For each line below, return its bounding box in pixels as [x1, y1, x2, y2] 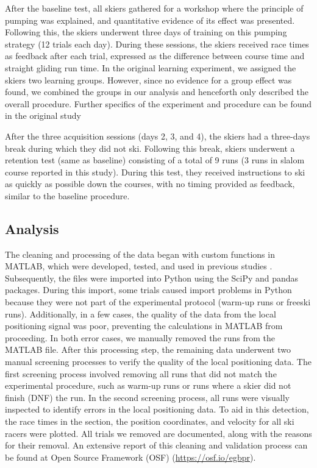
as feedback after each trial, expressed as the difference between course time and [5, 49, 305, 62]
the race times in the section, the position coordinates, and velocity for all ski [5, 415, 294, 428]
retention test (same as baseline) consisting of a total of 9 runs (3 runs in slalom [5, 154, 305, 166]
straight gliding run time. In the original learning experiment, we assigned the [5, 61, 296, 74]
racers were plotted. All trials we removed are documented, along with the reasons [5, 427, 312, 439]
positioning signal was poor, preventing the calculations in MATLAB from [5, 319, 283, 332]
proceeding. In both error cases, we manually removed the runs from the [5, 331, 276, 344]
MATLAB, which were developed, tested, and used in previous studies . [5, 260, 272, 272]
